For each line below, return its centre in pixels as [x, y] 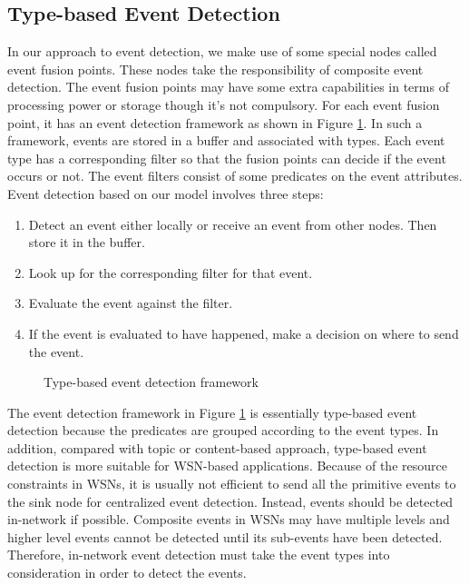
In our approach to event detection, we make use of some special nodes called [222, 51]
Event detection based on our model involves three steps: [166, 193]
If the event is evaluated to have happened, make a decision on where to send [244, 333]
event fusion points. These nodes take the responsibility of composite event [215, 69]
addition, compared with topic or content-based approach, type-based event [217, 447]
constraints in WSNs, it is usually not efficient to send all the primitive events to [232, 484]
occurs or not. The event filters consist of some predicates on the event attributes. [235, 176]
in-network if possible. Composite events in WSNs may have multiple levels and [229, 519]
